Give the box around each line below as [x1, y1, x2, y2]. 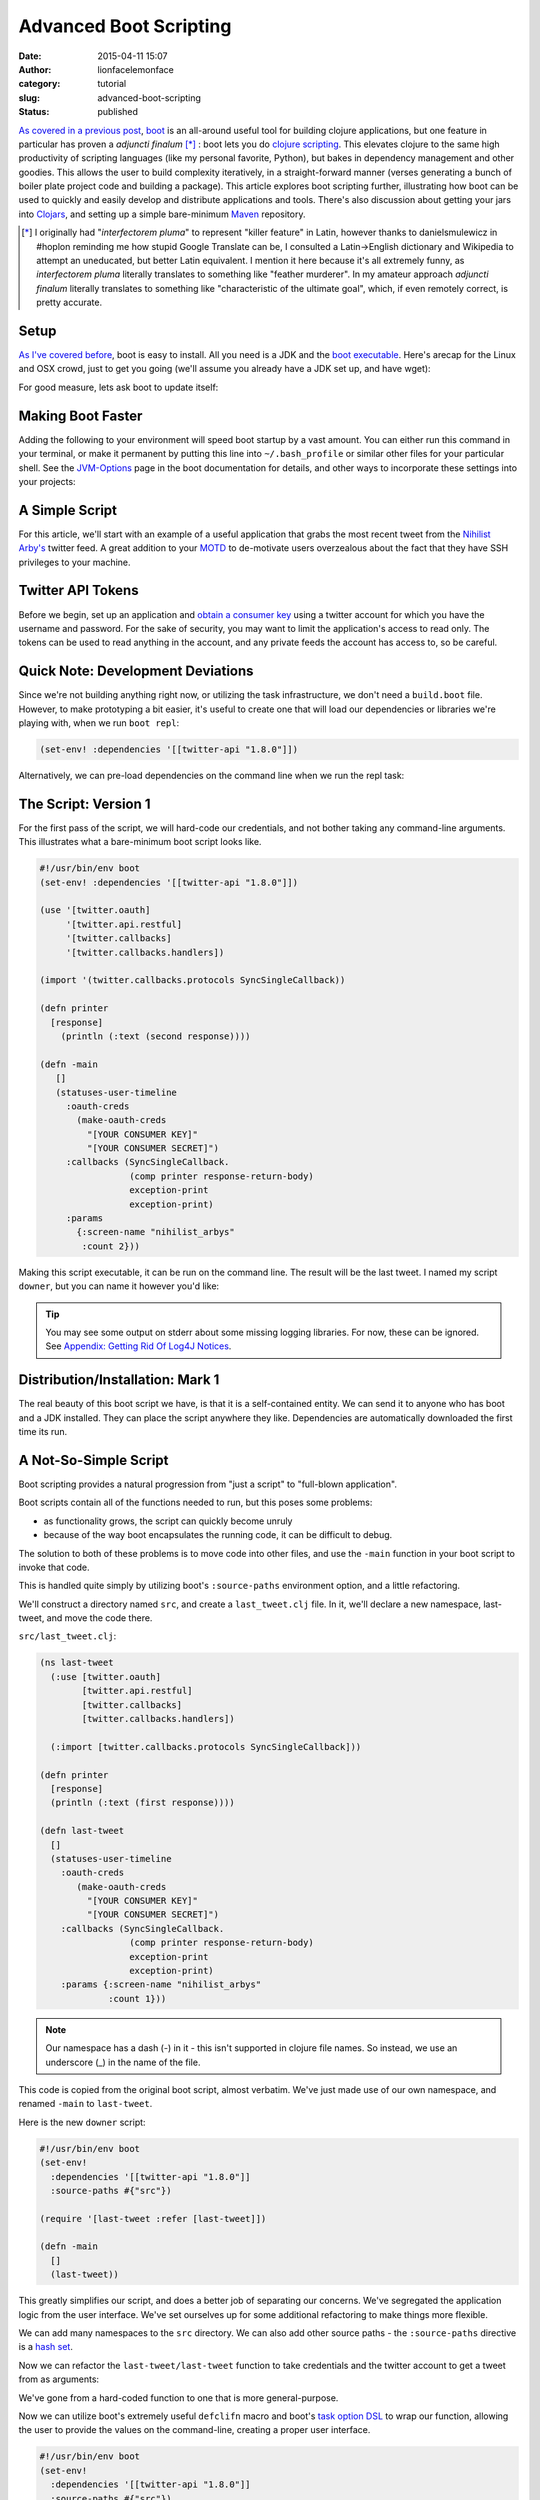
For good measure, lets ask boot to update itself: [18, 381, 219, 393]
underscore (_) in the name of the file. [45, 2056, 201, 2068]
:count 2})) [81, 1240, 140, 1252]
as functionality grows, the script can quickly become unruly [43, 1515, 293, 1527]
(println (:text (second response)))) [60, 1030, 251, 1042]
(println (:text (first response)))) [50, 1797, 235, 1809]
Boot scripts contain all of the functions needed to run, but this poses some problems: [18, 1496, 373, 1509]
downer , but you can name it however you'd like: [18, 1280, 220, 1292]
